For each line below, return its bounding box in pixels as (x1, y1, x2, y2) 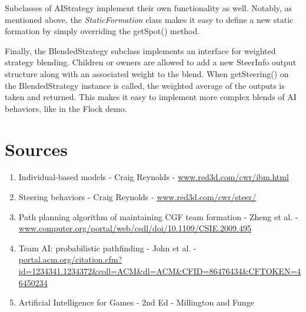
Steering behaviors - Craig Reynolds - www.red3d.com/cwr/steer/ (18, 191, 257, 203)
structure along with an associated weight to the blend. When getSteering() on (5, 67, 289, 79)
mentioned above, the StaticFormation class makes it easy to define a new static (5, 13, 294, 25)
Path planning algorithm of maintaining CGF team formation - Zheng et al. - (18, 210, 298, 223)
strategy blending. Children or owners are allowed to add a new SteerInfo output (5, 56, 297, 68)
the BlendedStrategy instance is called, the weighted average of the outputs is (5, 79, 285, 91)
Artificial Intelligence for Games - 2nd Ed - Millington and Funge (18, 296, 254, 308)
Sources (5, 137, 68, 161)
